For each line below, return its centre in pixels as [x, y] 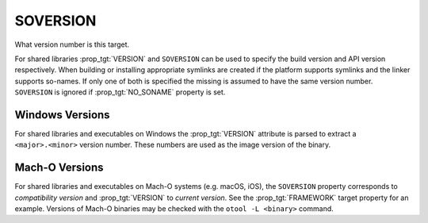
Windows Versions [62, 115]
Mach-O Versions [59, 168]
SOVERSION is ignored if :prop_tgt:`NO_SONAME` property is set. [120, 92]
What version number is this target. [72, 44]
